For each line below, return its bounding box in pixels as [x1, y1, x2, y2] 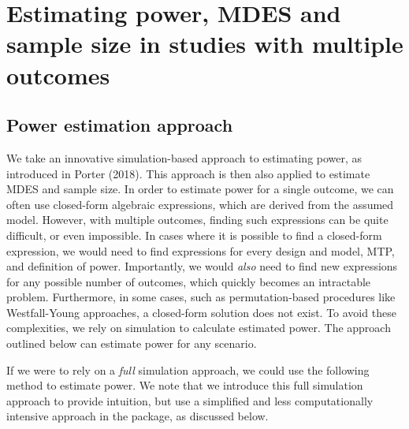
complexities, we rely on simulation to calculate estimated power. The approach [6, 319, 391, 336]
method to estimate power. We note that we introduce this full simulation [6, 377, 363, 394]
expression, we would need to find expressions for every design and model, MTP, [6, 242, 395, 259]
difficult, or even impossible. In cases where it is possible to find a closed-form [6, 226, 382, 243]
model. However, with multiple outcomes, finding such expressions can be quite [6, 211, 389, 228]
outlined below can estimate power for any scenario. [6, 335, 257, 352]
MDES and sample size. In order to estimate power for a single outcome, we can [6, 181, 394, 197]
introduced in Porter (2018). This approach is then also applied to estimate [6, 165, 370, 181]
